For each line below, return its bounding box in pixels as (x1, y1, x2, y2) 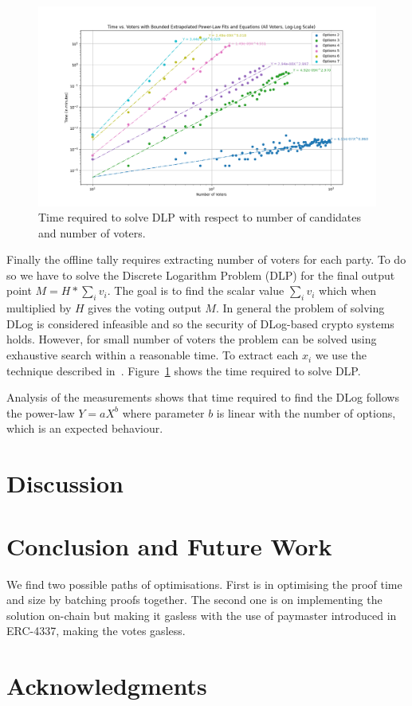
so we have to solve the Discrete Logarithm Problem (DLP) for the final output (6, 266, 395, 283)
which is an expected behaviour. (6, 420, 163, 437)
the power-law (6, 404, 75, 421)
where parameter (122, 404, 205, 421)
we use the (315, 347, 367, 363)
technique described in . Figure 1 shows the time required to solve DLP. (6, 362, 361, 378)
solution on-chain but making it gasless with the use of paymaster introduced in (6, 606, 397, 623)
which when (319, 282, 377, 299)
